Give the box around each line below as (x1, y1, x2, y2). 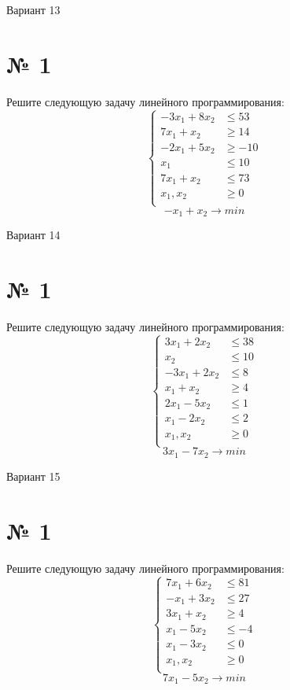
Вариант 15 (6, 467, 61, 484)
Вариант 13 (6, 2, 61, 17)
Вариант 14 (6, 227, 61, 243)
